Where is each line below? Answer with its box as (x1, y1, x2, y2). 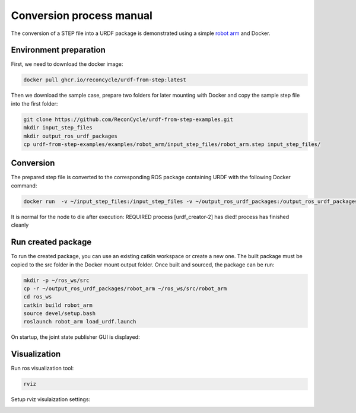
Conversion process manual (11, 9, 152, 22)
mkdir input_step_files (23, 125, 93, 131)
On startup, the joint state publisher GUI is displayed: (11, 333, 140, 341)
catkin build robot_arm (23, 301, 93, 309)
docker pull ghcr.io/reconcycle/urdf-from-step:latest (23, 77, 186, 83)
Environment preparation (11, 45, 106, 55)
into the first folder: (11, 100, 58, 107)
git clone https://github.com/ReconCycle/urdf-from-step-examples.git (23, 116, 234, 123)
